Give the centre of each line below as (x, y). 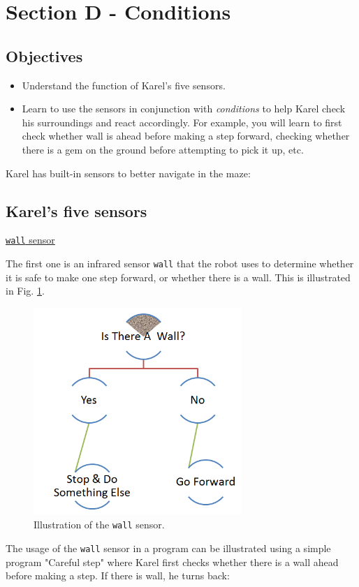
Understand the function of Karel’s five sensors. (124, 85)
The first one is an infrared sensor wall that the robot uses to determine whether (180, 263)
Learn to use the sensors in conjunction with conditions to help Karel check (184, 109)
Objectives (44, 55)
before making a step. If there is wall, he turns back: (118, 575)
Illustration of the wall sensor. (99, 525)
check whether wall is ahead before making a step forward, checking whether (186, 136)
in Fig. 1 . (25, 291)
